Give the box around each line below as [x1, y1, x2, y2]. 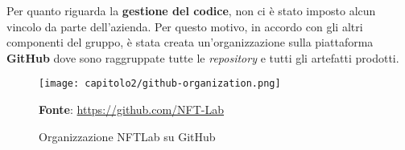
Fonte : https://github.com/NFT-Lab [39, 101, 225, 118]
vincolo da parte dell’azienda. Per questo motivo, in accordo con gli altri [6, 18, 363, 34]
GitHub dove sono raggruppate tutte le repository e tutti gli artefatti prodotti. [6, 49, 399, 66]
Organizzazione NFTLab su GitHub [39, 128, 216, 144]
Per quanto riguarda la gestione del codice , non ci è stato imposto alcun [6, 2, 376, 18]
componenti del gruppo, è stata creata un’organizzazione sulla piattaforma [6, 34, 374, 51]
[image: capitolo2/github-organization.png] [39, 78, 281, 90]
